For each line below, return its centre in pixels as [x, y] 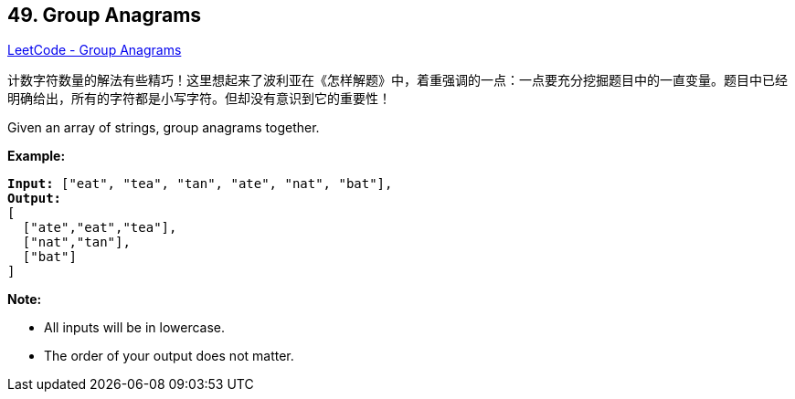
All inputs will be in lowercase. [135, 328]
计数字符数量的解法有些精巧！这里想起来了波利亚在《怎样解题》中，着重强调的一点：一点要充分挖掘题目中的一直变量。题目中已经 [397, 80]
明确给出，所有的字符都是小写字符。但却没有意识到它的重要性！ [199, 99]
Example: [37, 156]
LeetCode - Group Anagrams [95, 50]
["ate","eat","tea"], [100, 228]
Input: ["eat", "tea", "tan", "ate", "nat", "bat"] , [200, 184]
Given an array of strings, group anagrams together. [164, 128]
